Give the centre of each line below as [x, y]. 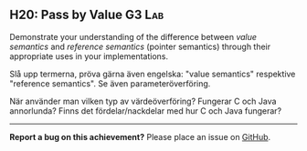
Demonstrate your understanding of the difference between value [133, 36]
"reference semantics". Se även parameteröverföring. [110, 83]
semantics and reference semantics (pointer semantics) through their [140, 46]
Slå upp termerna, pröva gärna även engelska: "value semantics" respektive [153, 74]
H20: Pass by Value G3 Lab [87, 15]
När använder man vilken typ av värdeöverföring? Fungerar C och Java [143, 101]
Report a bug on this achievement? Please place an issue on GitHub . [140, 136]
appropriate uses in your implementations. [89, 56]
